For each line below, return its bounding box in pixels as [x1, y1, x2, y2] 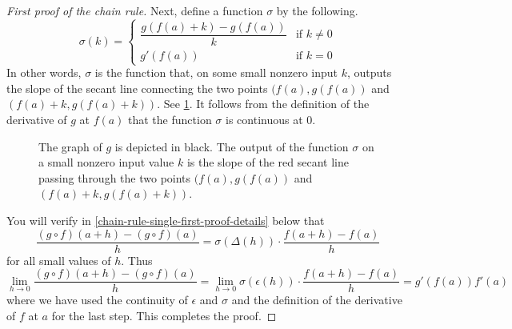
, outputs [347, 64, 392, 81]
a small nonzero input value [38, 154, 174, 171]
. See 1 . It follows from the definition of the [157, 95, 370, 112]
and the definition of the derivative [231, 291, 402, 308]
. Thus [121, 251, 153, 268]
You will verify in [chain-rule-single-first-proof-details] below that [6, 211, 325, 228]
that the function [128, 111, 212, 127]
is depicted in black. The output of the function [114, 138, 349, 154]
